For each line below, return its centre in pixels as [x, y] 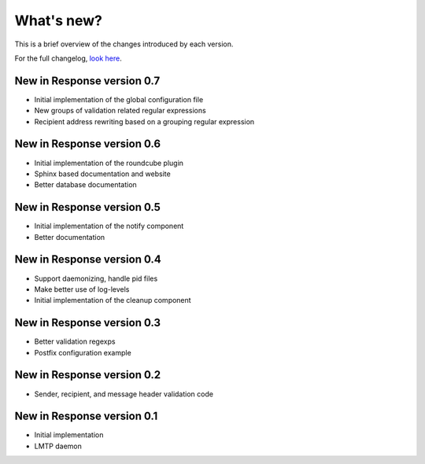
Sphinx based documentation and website [102, 174]
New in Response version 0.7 [87, 81]
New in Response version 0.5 [88, 207]
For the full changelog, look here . [68, 58]
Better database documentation [85, 185]
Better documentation [70, 237]
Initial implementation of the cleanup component [113, 300]
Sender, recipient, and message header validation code [124, 394]
